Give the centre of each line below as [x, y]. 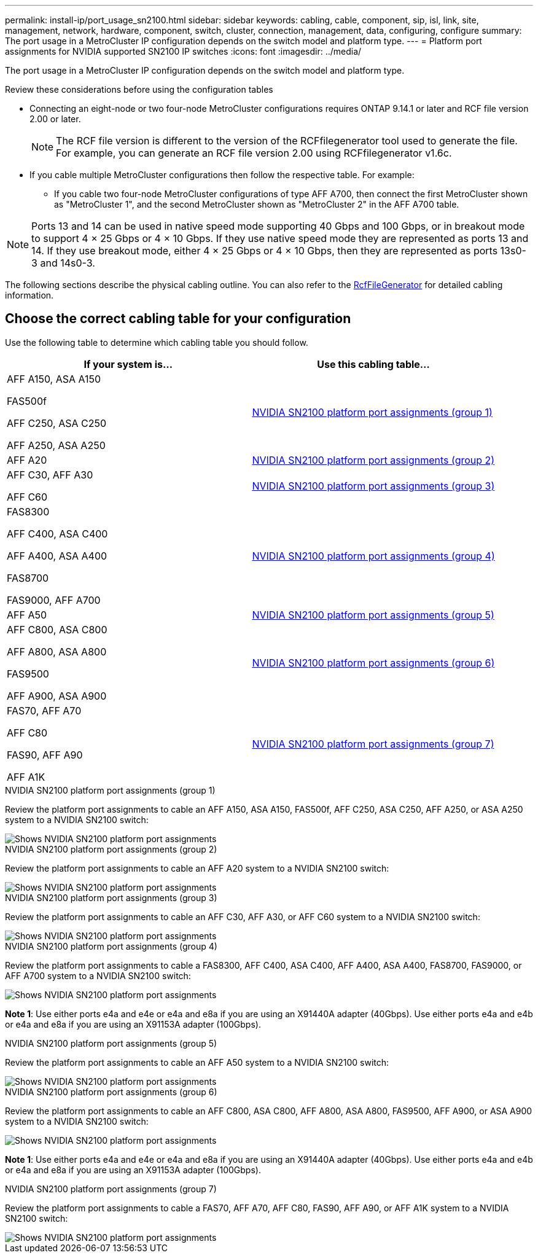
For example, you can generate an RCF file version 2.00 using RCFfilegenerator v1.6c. [254, 153]
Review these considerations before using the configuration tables [139, 89]
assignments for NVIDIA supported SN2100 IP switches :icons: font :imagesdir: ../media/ [183, 51]
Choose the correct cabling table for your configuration [178, 319]
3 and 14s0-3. [63, 263]
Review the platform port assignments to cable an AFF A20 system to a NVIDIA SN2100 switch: [197, 868]
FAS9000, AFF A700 [54, 600]
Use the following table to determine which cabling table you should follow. [157, 342]
